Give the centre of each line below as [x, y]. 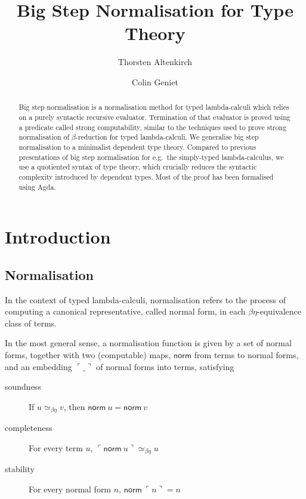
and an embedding [38, 366]
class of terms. [31, 323]
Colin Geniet [155, 81]
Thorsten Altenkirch [155, 62]
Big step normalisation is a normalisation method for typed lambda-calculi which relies [154, 107]
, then [74, 406]
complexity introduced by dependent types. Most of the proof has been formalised [146, 176]
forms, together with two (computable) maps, [88, 354]
